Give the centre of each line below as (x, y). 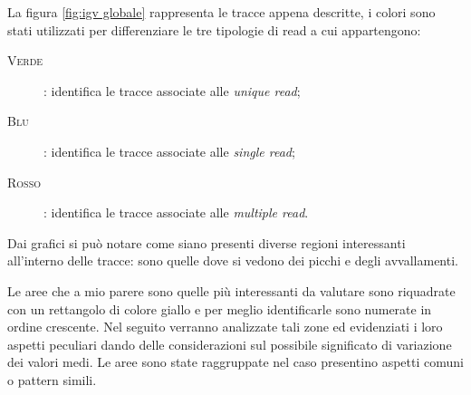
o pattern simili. (52, 379)
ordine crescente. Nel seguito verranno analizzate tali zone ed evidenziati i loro (225, 327)
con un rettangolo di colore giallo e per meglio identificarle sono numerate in (220, 308)
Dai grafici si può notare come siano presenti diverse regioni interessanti (207, 242)
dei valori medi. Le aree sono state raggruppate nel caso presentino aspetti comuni (235, 362)
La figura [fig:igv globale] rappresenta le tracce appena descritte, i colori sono (221, 12)
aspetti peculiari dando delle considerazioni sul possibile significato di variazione (230, 344)
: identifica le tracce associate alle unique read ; (172, 90)
